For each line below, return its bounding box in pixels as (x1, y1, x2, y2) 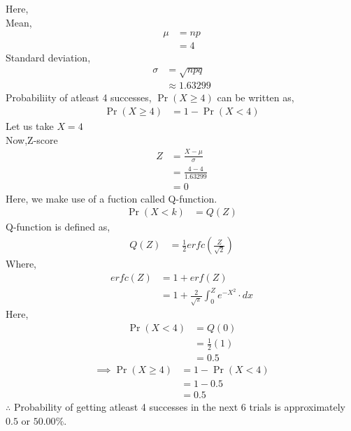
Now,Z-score (6, 132, 58, 147)
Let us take (6, 119, 54, 133)
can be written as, (217, 90, 294, 105)
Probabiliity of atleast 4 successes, (6, 90, 152, 105)
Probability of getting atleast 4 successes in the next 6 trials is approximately (13, 400, 346, 414)
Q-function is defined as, (6, 219, 110, 234)
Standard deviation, (6, 50, 91, 65)
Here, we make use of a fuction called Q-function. (6, 191, 217, 205)
